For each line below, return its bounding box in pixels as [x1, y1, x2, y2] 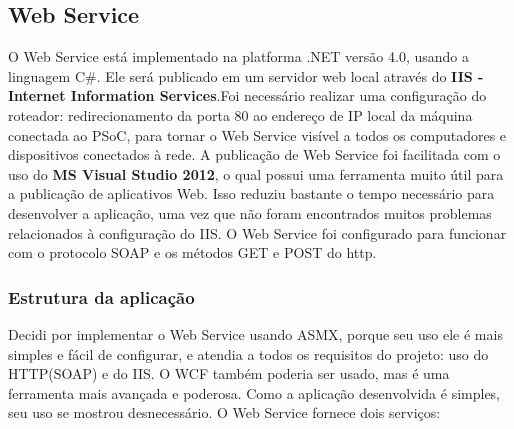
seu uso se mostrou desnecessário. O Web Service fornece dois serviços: [8, 402, 441, 423]
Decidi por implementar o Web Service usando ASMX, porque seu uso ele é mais [8, 323, 503, 344]
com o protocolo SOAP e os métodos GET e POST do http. [8, 242, 377, 263]
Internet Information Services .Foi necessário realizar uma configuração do [8, 85, 487, 106]
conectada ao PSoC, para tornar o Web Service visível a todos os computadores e [8, 124, 507, 145]
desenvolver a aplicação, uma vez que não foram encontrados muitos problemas [8, 202, 492, 223]
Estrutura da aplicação [8, 284, 195, 309]
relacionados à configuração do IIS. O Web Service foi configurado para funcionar [8, 222, 507, 243]
